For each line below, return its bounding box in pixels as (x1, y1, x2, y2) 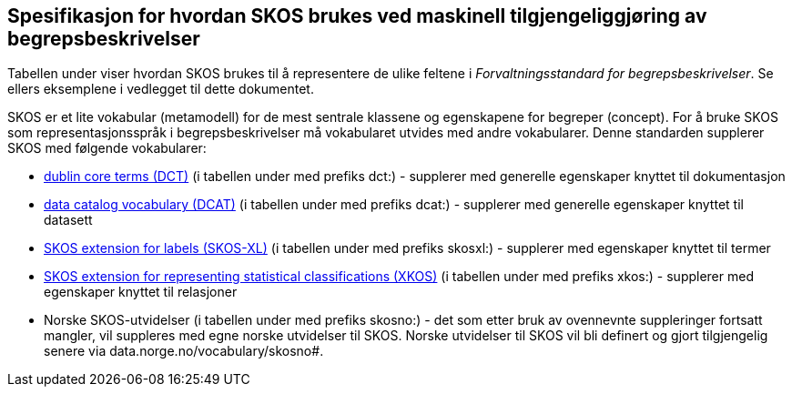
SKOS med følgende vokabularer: (7, 140, 207, 157)
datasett (44, 212, 93, 228)
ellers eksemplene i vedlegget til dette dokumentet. (7, 81, 314, 97)
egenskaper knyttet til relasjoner (44, 284, 238, 300)
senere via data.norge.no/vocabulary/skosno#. (44, 343, 324, 359)
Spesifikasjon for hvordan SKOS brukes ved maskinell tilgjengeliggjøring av (7, 5, 707, 27)
